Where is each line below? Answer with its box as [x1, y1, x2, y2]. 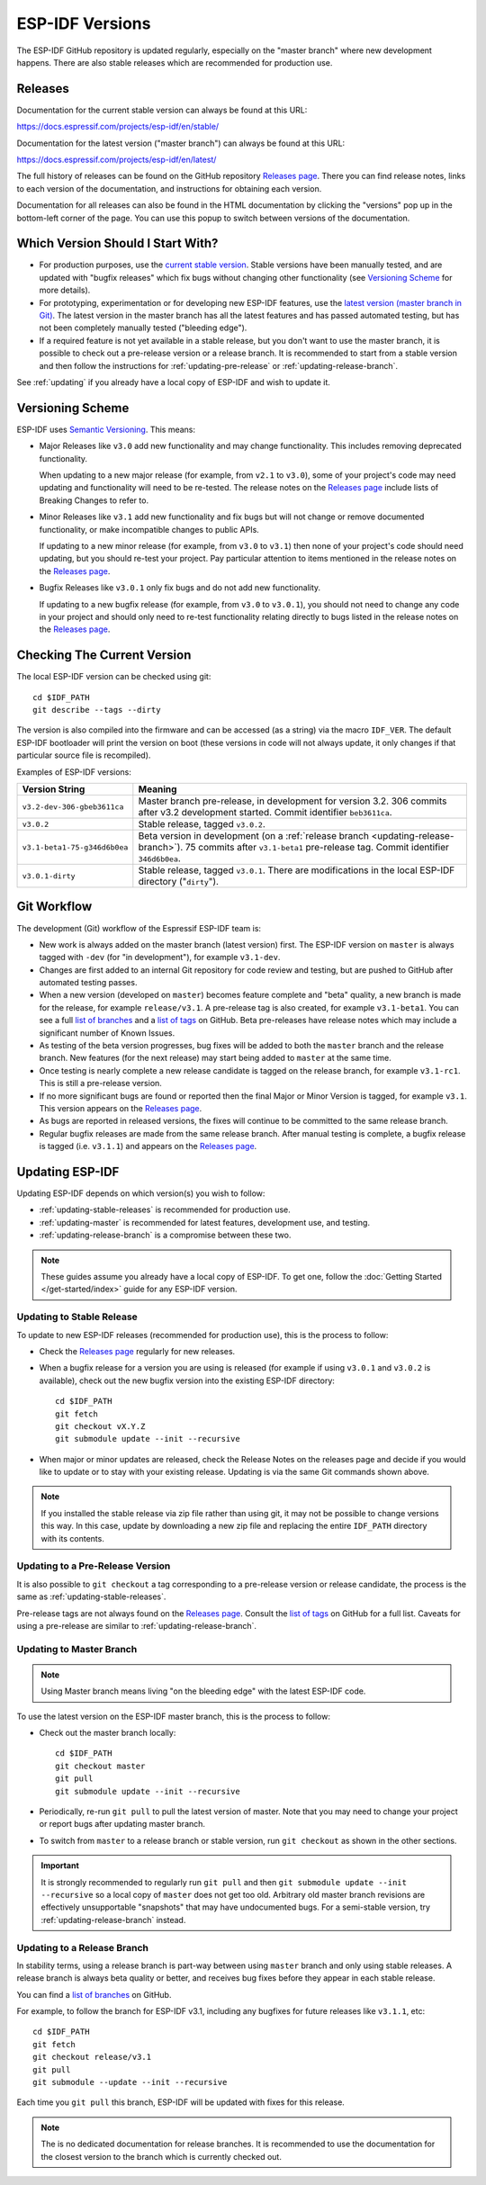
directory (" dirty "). [138, 876, 220, 888]
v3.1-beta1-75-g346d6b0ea [22, 842, 129, 852]
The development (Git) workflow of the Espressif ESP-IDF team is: [16, 922, 261, 933]
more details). [39, 284, 91, 296]
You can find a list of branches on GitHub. [16, 1989, 172, 2000]
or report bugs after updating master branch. [39, 1819, 206, 1830]
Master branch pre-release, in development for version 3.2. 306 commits [138, 795, 447, 807]
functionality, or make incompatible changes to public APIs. [39, 524, 260, 535]
